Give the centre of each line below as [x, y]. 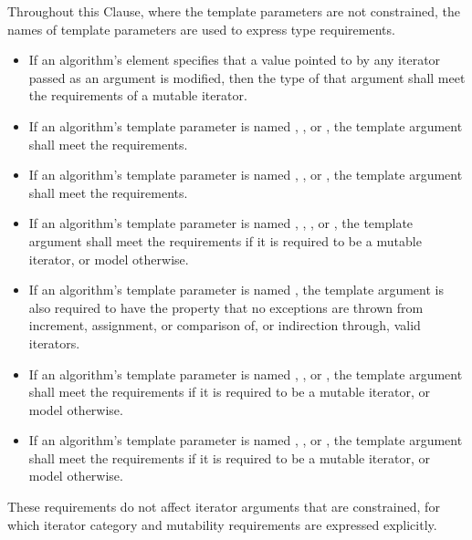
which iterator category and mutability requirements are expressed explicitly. [222, 524]
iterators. [54, 343]
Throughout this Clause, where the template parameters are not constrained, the [234, 11]
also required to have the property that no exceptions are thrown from [226, 307]
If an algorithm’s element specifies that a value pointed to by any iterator [235, 60]
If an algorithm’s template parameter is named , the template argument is [236, 290]
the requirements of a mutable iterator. [138, 95]
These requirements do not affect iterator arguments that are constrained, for [224, 507]
